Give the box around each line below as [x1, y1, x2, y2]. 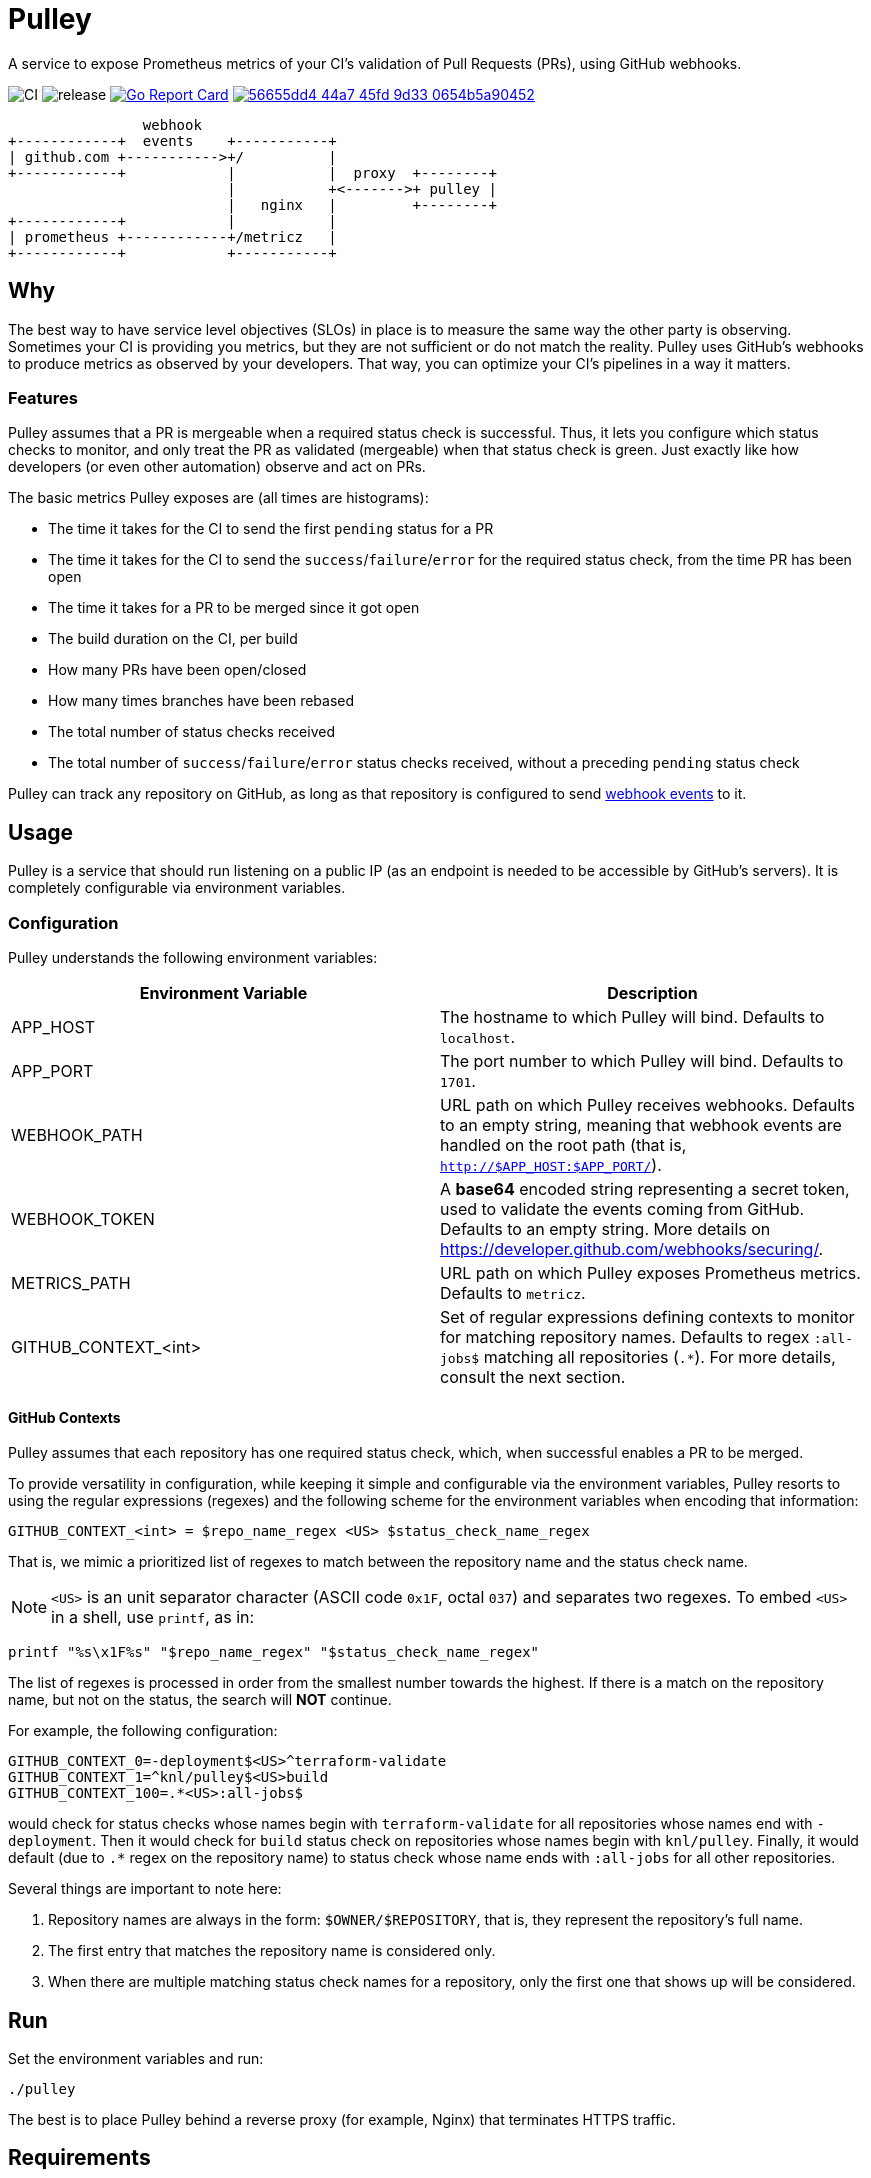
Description [607, 982, 698, 1003]
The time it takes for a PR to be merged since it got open [48, 599, 420, 617]
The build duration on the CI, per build [48, 630, 298, 648]
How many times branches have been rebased [48, 692, 355, 710]
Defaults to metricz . [440, 1282, 586, 1303]
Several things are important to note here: [8, 1880, 282, 1898]
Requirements [8, 2145, 151, 2171]
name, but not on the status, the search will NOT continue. [8, 1691, 392, 1709]
